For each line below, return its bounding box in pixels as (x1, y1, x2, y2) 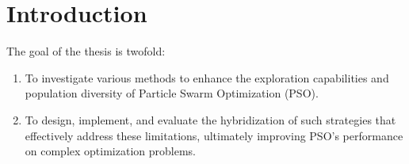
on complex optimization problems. (25, 143, 196, 159)
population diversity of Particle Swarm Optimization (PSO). (25, 85, 319, 101)
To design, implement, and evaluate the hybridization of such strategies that (25, 111, 396, 128)
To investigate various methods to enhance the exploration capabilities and (25, 69, 389, 86)
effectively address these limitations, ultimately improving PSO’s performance (25, 127, 403, 143)
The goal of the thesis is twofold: (6, 43, 166, 59)
